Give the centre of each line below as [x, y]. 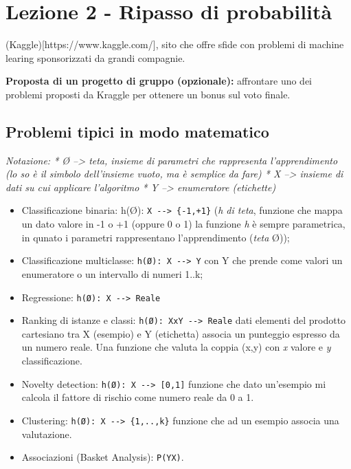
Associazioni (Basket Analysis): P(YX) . [103, 457]
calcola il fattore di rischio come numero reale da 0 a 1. [138, 397]
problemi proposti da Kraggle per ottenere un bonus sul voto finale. [148, 94]
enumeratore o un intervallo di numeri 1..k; [112, 273]
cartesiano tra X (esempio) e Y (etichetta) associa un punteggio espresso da [181, 333]
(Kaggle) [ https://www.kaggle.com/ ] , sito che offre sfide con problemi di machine [175, 44]
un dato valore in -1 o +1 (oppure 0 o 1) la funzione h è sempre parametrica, [183, 224]
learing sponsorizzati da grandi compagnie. [95, 57]
